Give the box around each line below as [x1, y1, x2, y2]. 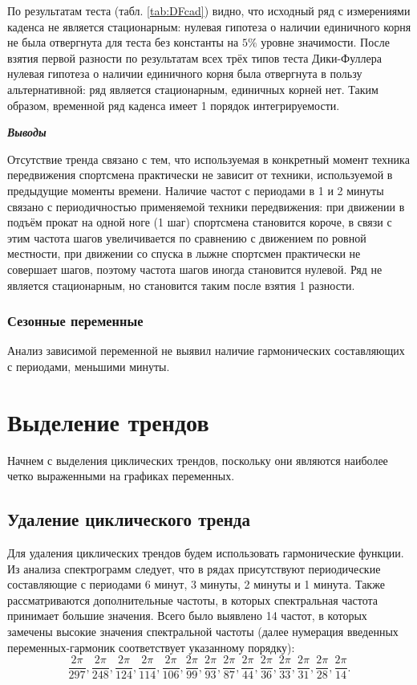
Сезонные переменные [7, 311, 144, 331]
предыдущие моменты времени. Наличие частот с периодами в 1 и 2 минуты [7, 181, 384, 198]
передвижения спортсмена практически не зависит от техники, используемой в [7, 166, 393, 183]
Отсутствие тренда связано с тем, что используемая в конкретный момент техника [7, 150, 410, 167]
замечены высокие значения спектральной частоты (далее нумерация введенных [7, 622, 399, 639]
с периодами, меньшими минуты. [7, 357, 170, 374]
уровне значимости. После [261, 34, 390, 51]
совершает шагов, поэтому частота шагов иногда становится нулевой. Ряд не [7, 260, 383, 277]
